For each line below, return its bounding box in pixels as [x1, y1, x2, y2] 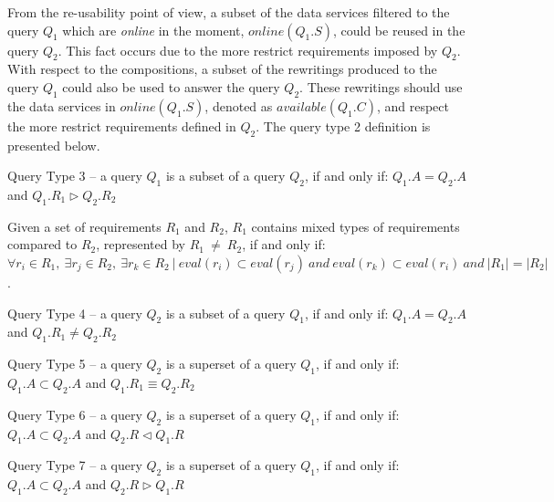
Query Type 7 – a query [7, 455, 142, 475]
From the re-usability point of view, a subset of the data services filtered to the [7, 3, 450, 21]
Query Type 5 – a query [7, 354, 142, 373]
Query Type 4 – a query [7, 303, 142, 322]
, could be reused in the [332, 20, 465, 39]
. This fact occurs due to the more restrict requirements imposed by [57, 40, 438, 59]
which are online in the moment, [62, 20, 245, 39]
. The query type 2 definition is [256, 116, 431, 135]
